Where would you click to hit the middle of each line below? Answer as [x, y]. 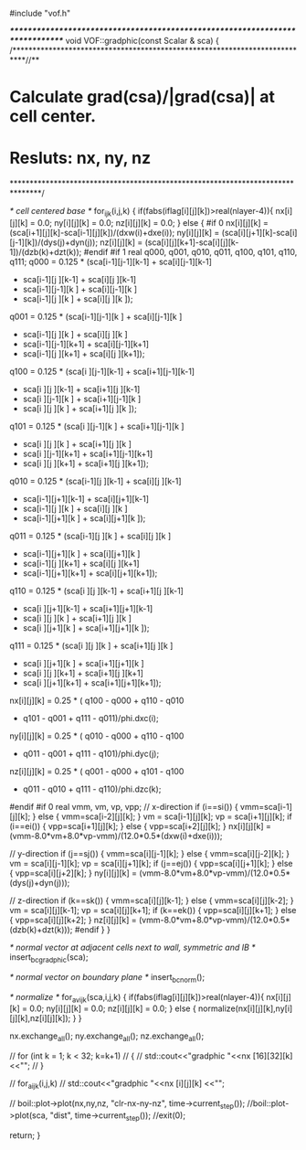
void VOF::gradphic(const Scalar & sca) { [142, 41]
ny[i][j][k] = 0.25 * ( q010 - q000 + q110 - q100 [97, 736]
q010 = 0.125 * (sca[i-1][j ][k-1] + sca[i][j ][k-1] [95, 481]
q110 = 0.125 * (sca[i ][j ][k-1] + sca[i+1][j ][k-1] [97, 591]
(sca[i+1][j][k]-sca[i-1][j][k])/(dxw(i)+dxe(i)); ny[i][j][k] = [115, 232]
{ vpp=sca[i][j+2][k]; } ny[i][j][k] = [74, 873]
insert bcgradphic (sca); [49, 958]
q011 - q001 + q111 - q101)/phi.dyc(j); [91, 753]
